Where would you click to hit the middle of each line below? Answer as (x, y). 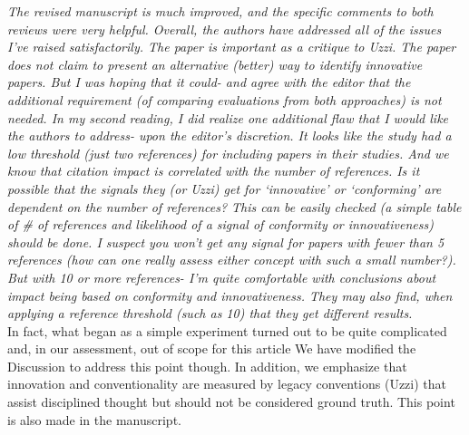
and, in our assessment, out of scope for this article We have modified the (212, 348)
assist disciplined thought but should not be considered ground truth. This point (231, 402)
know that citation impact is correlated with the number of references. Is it (214, 171)
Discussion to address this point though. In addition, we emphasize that (207, 366)
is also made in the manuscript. (94, 419)
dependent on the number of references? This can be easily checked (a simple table (234, 206)
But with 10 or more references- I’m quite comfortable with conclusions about (222, 277)
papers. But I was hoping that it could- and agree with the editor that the (209, 82)
